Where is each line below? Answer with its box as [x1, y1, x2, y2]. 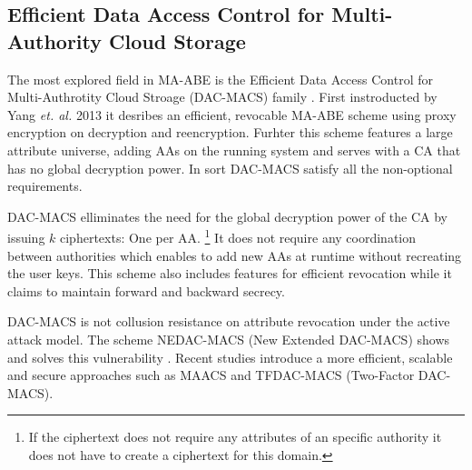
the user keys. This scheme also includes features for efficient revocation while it [7, 264, 452, 283]
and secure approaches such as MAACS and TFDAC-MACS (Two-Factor [7, 365, 415, 385]
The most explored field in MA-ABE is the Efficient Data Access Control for [7, 69, 433, 88]
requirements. [7, 176, 83, 195]
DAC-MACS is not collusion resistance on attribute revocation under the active [7, 312, 450, 331]
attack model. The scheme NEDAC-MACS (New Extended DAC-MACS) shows [7, 329, 450, 348]
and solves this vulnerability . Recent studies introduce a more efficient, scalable [7, 347, 453, 366]
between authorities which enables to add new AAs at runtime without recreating [7, 245, 462, 265]
